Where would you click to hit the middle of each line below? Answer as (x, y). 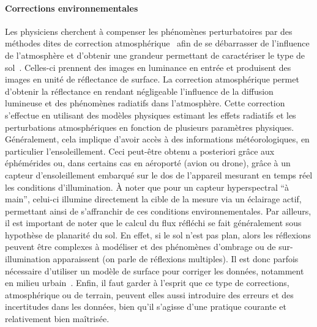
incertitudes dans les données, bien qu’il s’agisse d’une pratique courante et (146, 307)
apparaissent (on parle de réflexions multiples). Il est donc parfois (176, 259)
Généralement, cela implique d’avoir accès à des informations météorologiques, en (157, 139)
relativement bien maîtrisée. (57, 319)
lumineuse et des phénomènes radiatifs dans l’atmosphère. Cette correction (145, 103)
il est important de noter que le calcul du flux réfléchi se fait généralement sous (153, 223)
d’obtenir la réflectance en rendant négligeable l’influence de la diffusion (139, 91)
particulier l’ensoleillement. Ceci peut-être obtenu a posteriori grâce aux (140, 151)
